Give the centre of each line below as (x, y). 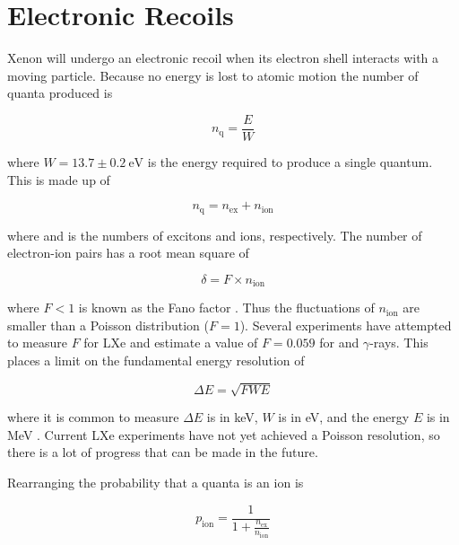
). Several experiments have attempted (346, 325)
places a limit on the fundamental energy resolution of (156, 360)
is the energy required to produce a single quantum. (290, 161)
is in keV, (232, 417)
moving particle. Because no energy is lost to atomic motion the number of (213, 75)
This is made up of (59, 179)
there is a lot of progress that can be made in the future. (163, 452)
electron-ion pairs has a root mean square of (128, 253)
